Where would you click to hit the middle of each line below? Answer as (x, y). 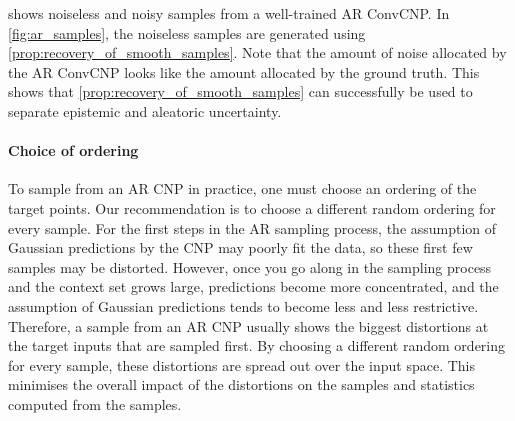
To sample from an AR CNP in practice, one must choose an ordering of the (242, 188)
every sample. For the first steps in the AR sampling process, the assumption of (252, 227)
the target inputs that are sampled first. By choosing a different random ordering (257, 345)
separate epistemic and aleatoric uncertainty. (145, 110)
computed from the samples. (95, 403)
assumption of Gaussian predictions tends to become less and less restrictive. (243, 305)
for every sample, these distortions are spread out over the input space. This (242, 364)
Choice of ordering (73, 150)
